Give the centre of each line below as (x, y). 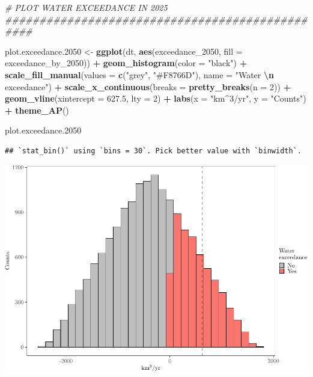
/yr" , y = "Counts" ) (270, 98)
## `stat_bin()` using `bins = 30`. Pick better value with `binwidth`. (153, 151)
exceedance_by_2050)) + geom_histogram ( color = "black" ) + (126, 63)
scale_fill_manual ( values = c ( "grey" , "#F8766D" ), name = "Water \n (139, 74)
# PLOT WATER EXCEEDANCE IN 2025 (86, 7)
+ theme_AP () (37, 110)
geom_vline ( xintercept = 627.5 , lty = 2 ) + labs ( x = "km (115, 98)
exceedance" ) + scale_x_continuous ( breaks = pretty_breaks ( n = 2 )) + (148, 86)
